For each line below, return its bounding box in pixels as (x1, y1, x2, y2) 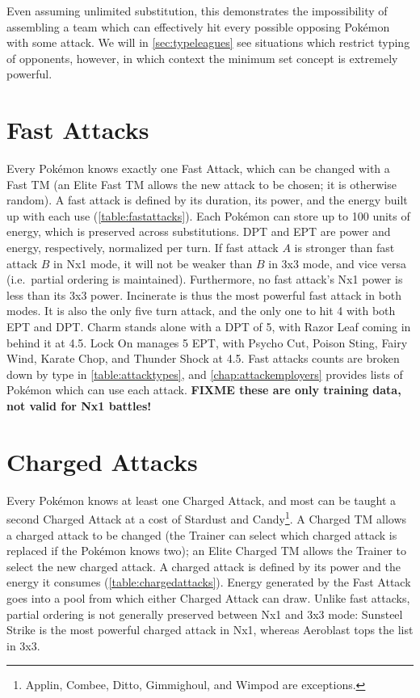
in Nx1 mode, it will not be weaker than (53, 254, 253, 271)
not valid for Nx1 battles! (6, 397, 152, 414)
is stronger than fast (294, 239, 395, 256)
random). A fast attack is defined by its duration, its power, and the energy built (6, 191, 408, 208)
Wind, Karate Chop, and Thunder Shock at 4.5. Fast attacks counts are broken (6, 350, 400, 367)
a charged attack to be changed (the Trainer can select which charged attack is (6, 526, 397, 543)
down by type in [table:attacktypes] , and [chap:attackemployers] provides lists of (6, 365, 403, 382)
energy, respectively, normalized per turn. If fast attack (6, 239, 279, 256)
